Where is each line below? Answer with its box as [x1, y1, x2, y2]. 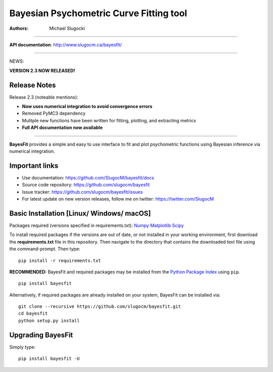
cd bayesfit [18, 311, 48, 316]
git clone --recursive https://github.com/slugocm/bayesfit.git [18, 304, 181, 309]
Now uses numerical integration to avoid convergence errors [22, 104, 153, 110]
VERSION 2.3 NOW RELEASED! [9, 67, 75, 73]
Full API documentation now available [22, 124, 103, 131]
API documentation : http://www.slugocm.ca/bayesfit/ [9, 41, 122, 48]
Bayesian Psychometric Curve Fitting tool [9, 8, 187, 19]
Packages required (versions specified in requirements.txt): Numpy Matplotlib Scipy [9, 222, 184, 228]
